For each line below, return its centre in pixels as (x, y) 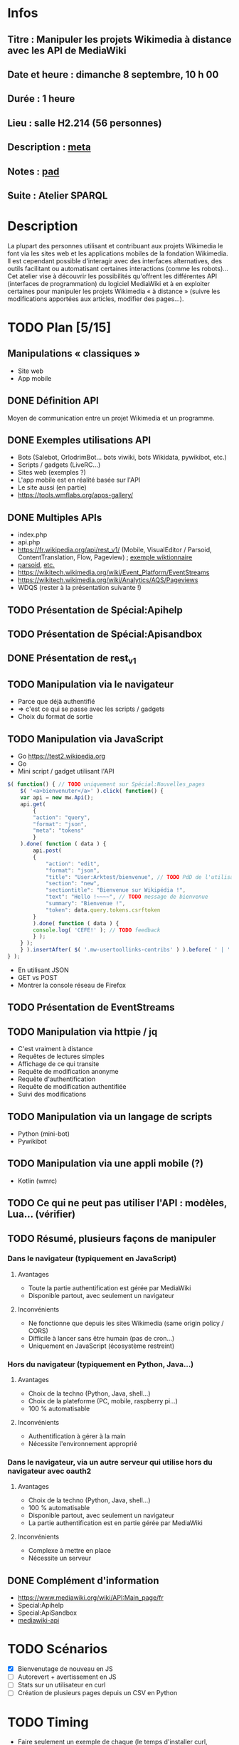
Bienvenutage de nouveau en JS (65, 1669)
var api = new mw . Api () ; (57, 798)
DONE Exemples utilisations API (79, 440)
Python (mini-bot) (43, 1134)
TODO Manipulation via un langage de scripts (110, 1116)
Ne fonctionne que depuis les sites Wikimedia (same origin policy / (126, 1323)
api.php (29, 542)
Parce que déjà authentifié (56, 702)
